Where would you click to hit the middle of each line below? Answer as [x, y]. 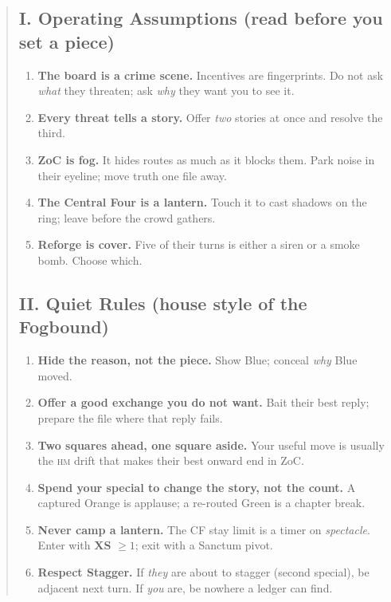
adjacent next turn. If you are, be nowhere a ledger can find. [185, 587]
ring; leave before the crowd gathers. [127, 217]
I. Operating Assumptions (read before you [201, 18]
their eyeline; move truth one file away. [132, 175]
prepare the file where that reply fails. [130, 417]
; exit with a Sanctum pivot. [204, 545]
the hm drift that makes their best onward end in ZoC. [171, 460]
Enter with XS [74, 545]
